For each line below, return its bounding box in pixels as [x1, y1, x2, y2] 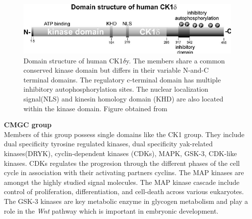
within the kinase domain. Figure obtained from [23, 103, 167, 113]
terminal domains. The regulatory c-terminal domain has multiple [23, 74, 221, 84]
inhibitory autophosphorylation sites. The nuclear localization [23, 84, 208, 94]
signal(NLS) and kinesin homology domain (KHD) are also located [23, 94, 224, 104]
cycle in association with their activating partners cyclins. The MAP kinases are [4, 167, 244, 178]
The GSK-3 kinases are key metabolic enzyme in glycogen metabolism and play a [4, 196, 248, 206]
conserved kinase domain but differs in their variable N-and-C [23, 65, 209, 75]
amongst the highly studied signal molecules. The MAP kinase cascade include [4, 177, 240, 187]
